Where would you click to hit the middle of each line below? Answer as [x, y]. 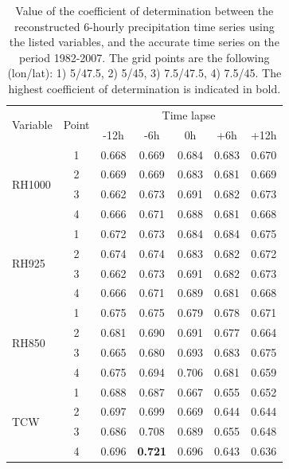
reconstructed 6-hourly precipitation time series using [144, 26]
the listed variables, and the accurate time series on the [144, 42]
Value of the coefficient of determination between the [144, 10]
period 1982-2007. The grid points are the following [144, 57]
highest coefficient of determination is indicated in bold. [144, 88]
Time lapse [189, 114]
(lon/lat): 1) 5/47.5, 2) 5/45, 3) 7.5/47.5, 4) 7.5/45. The [144, 73]
